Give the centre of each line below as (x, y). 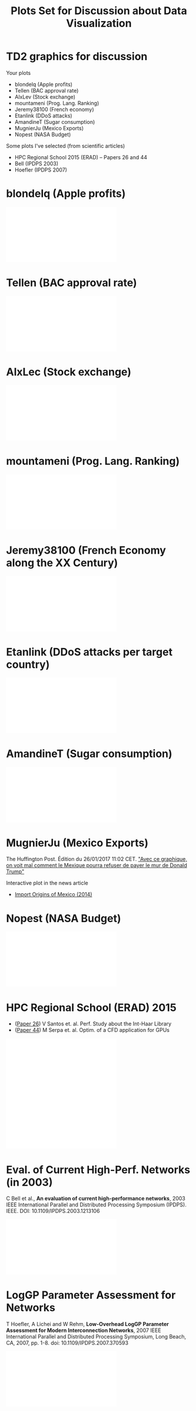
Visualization (99, 23)
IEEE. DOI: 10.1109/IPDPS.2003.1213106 (53, 1211)
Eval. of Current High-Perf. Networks (98, 1170)
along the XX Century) (62, 563)
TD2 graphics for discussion (77, 57)
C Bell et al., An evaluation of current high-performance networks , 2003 (96, 1199)
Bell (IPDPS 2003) (36, 163)
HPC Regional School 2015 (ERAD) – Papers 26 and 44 (81, 157)
